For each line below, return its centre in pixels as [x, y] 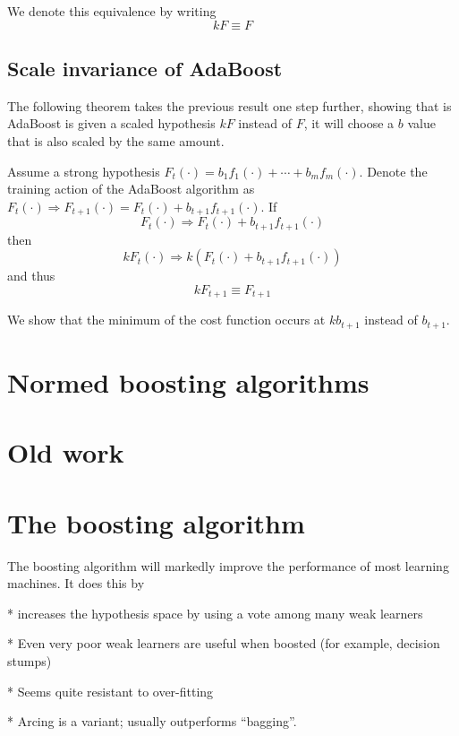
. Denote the [393, 171]
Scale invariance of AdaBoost [145, 68]
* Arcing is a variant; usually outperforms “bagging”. [152, 721]
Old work [66, 452]
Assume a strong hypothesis [84, 171]
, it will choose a [349, 123]
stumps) [30, 661]
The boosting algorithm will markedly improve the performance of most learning [228, 565]
